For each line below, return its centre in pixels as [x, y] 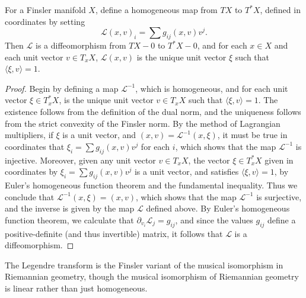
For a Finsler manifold [45, 9]
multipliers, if [29, 135]
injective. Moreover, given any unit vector [80, 160]
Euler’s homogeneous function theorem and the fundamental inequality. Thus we [151, 185]
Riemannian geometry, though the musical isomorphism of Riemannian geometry [152, 276]
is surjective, [279, 196]
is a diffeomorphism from [81, 45]
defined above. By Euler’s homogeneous [218, 208]
